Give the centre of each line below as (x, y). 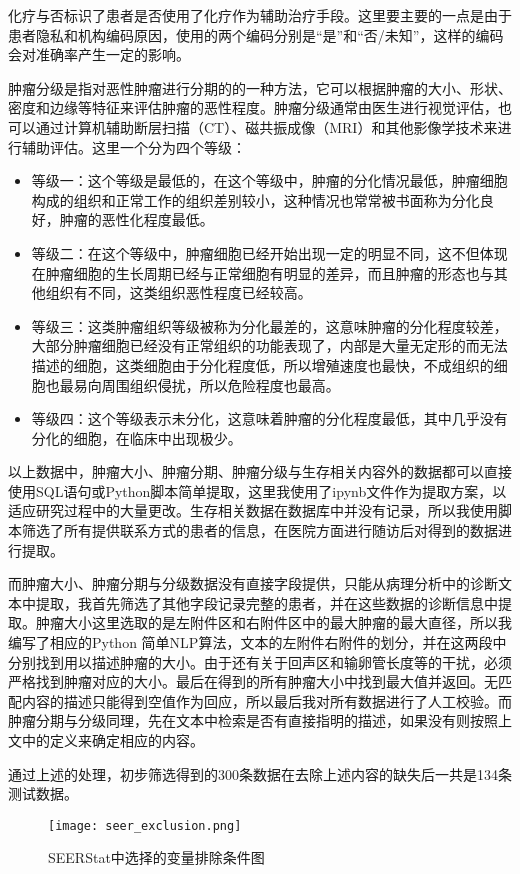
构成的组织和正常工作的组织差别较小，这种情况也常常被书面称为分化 (255, 199)
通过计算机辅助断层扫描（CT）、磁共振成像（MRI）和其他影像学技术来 (266, 126)
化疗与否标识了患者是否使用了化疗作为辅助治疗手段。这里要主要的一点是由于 (260, 15)
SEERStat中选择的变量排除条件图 (156, 857)
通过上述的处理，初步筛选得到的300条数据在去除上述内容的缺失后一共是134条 (260, 773)
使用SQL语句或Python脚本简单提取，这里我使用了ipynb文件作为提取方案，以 (257, 490)
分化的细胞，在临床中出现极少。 (136, 437)
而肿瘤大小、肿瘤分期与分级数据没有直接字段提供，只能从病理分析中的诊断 (253, 583)
